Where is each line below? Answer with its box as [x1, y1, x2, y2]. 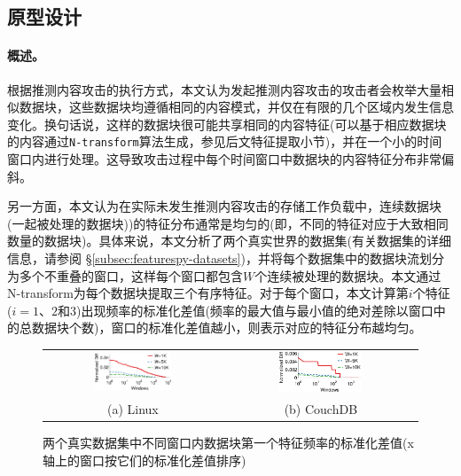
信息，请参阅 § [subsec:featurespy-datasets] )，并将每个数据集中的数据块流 [7, 248, 419, 267]
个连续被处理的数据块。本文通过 [254, 266, 441, 285]
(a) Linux [106, 400, 159, 418]
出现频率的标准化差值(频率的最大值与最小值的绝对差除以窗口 [81, 300, 434, 319]
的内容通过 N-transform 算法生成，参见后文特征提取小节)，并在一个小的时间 [7, 132, 442, 151]
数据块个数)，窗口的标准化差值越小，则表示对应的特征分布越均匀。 [31, 318, 422, 337]
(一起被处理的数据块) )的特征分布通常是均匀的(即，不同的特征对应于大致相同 [7, 214, 449, 232]
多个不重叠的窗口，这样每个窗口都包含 [19, 266, 243, 285]
